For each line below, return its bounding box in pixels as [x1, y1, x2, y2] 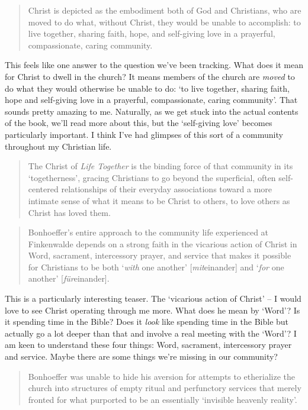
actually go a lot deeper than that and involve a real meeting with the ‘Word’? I [5, 327, 297, 339]
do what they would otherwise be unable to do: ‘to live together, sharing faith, [5, 82, 290, 94]
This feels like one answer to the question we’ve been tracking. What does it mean [5, 59, 304, 71]
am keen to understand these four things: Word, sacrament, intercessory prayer [5, 338, 292, 351]
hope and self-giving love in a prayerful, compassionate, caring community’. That [5, 93, 298, 106]
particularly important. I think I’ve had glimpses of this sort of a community [5, 128, 283, 140]
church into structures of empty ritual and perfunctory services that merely [28, 382, 301, 394]
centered [28, 183, 59, 195]
